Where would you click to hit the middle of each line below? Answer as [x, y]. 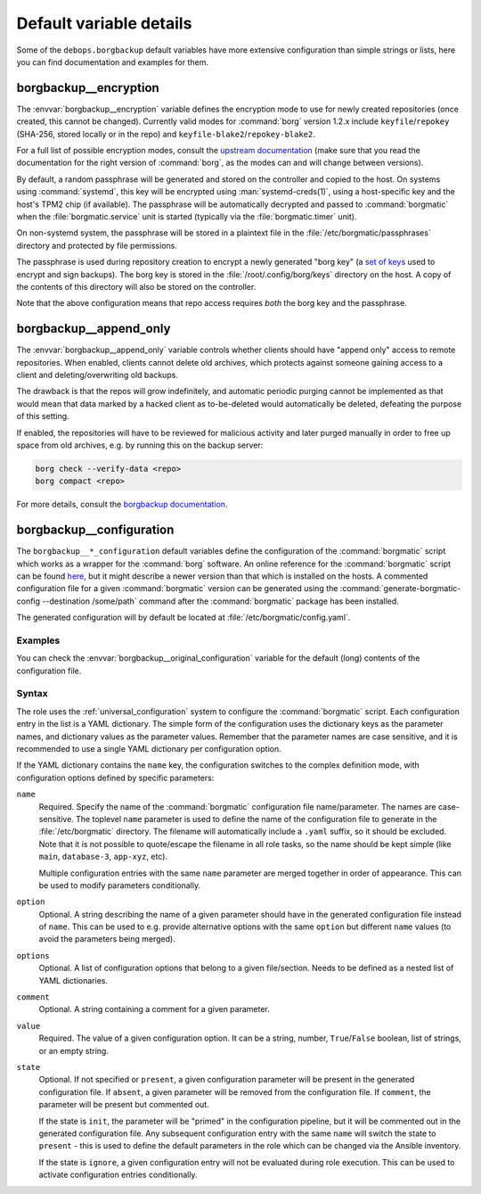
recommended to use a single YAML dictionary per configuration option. [149, 749]
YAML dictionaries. [73, 980]
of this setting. [43, 416]
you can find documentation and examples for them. [113, 62]
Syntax [32, 694]
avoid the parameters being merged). [107, 939]
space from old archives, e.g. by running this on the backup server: [140, 445]
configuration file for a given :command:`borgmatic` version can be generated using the [177, 589]
